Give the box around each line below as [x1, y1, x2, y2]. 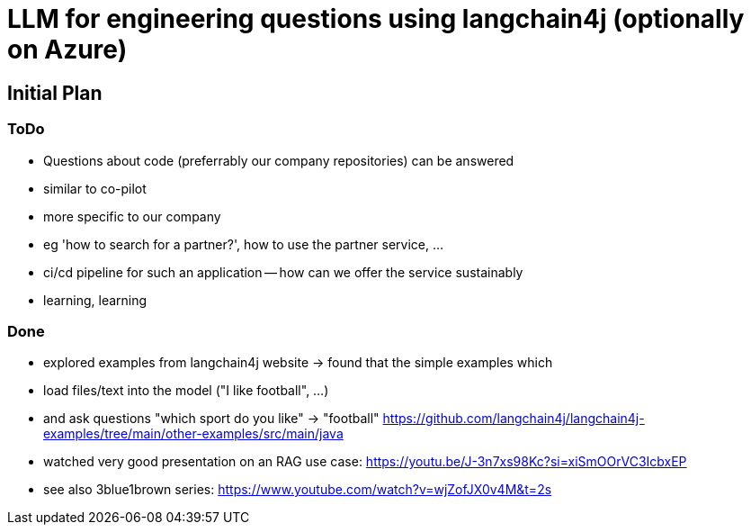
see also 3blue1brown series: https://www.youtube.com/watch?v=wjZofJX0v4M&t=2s [43, 482, 552, 498]
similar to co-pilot [43, 180, 147, 196]
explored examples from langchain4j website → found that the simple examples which [43, 355, 553, 371]
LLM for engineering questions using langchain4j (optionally [7, 4, 745, 34]
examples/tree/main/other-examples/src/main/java [43, 426, 344, 442]
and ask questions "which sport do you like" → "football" [43, 410, 380, 427]
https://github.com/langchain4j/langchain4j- [382, 410, 645, 427]
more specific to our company [43, 208, 221, 224]
